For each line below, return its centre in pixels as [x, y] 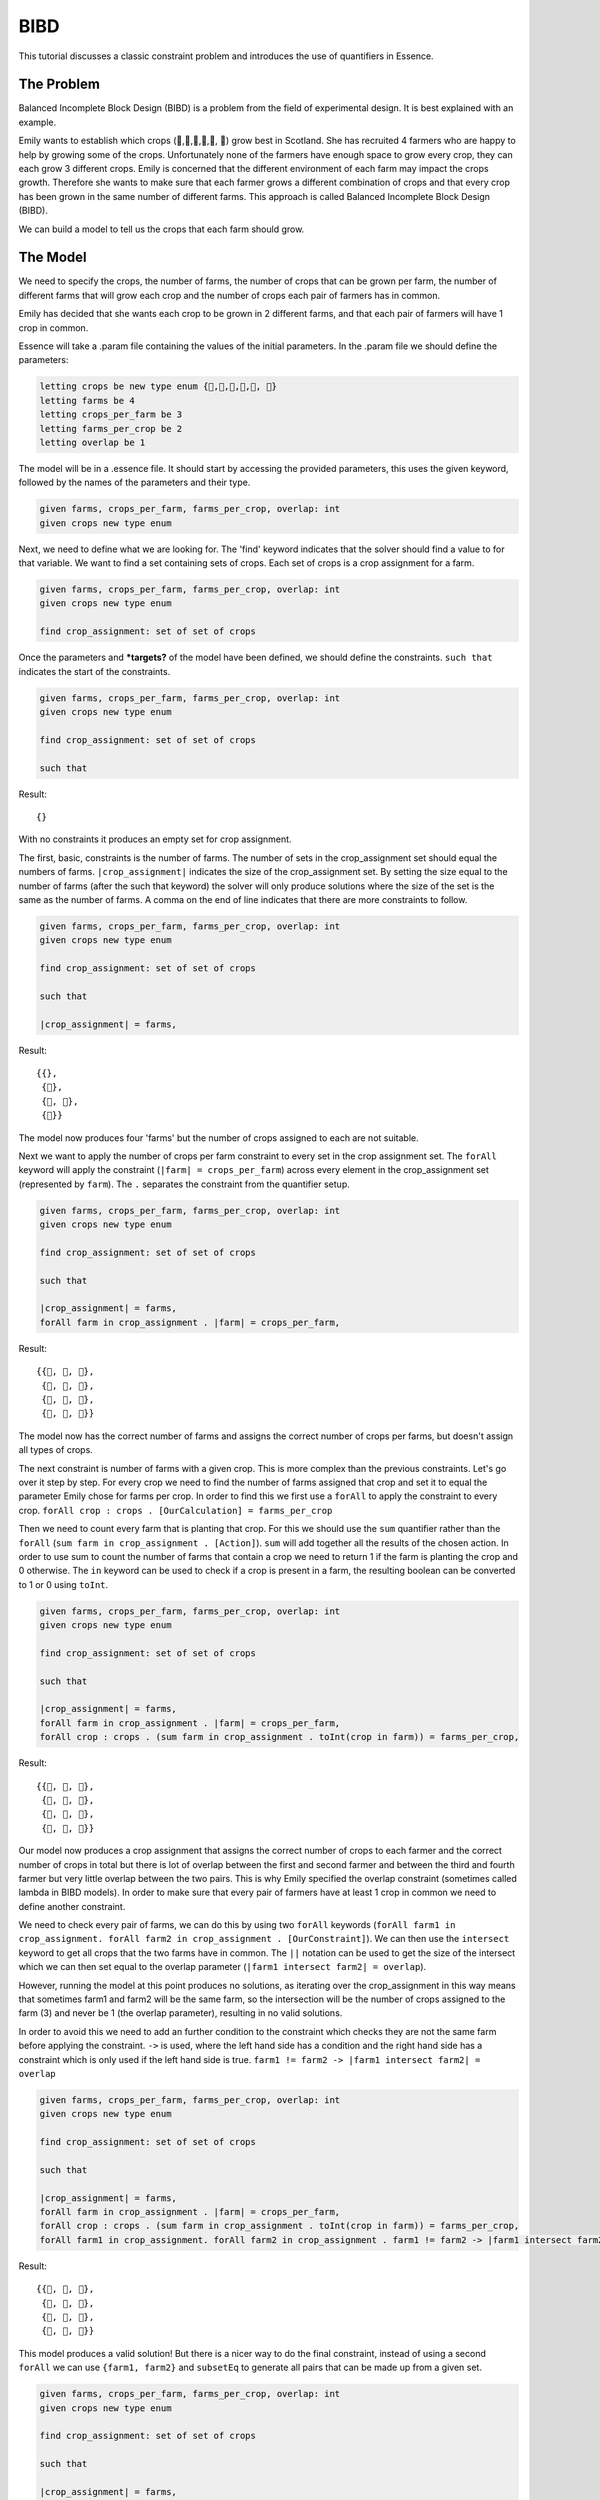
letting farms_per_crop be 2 [111, 428]
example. [37, 122]
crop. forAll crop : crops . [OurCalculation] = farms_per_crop [175, 1510]
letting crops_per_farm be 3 [111, 414]
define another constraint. [72, 1906]
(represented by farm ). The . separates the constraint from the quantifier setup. [184, 1184]
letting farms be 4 [87, 400]
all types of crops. [56, 1450]
